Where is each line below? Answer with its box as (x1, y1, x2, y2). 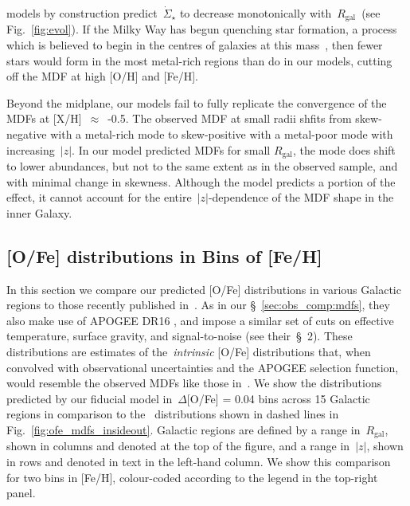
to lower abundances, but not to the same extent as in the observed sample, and (6, 158, 398, 175)
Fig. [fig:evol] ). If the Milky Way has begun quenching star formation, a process (6, 21, 397, 37)
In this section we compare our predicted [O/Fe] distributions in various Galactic (6, 280, 401, 297)
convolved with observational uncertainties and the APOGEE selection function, (6, 359, 399, 375)
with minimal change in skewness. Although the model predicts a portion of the (6, 173, 396, 190)
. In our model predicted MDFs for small (72, 141, 271, 158)
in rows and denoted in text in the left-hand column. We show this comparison (6, 453, 391, 470)
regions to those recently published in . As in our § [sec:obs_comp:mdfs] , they (6, 296, 390, 313)
